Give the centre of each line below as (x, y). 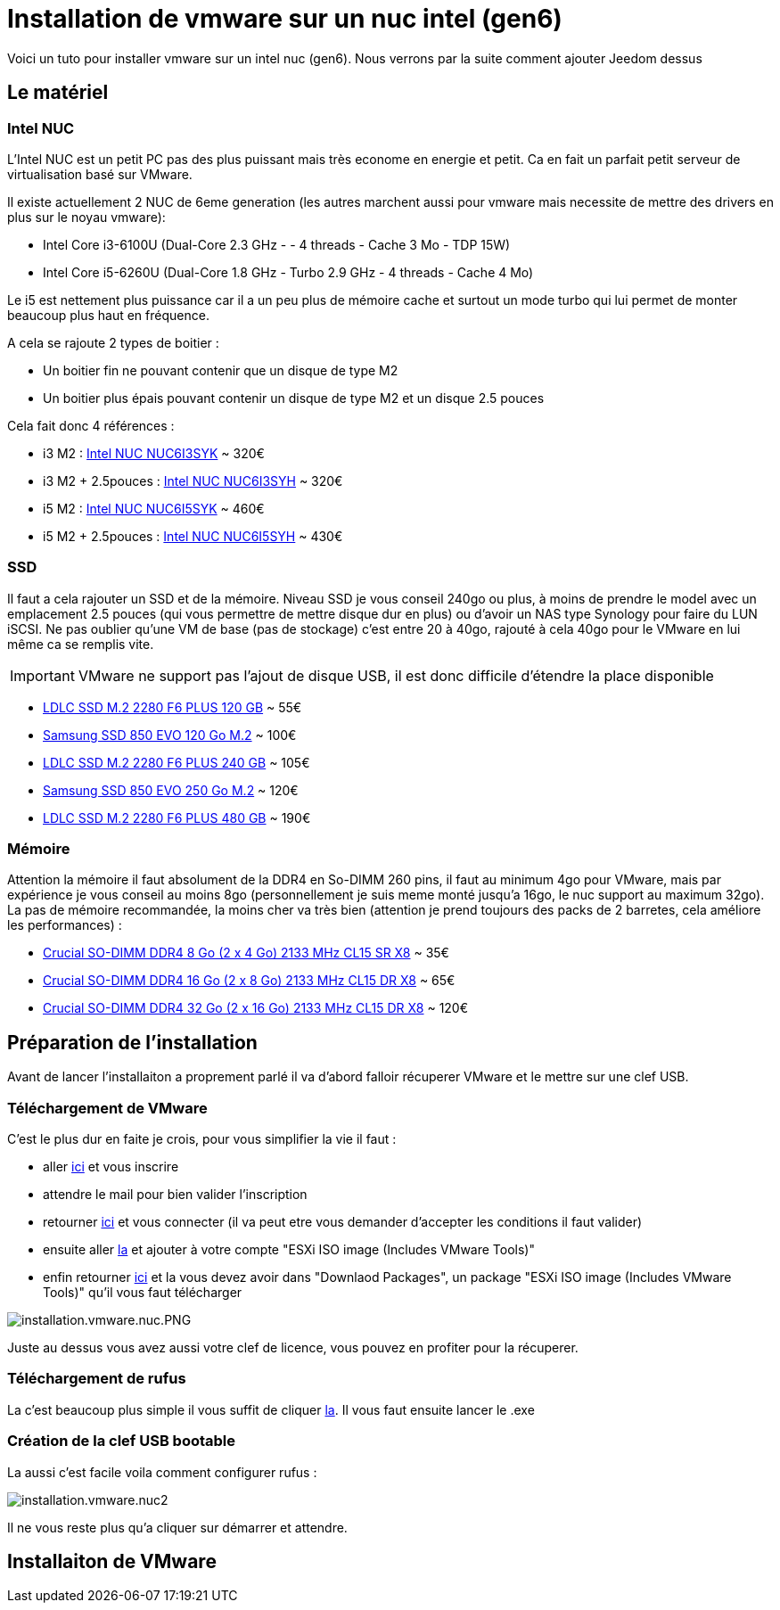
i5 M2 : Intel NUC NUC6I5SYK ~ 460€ (154, 508)
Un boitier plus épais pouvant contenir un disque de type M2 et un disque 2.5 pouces (294, 398)
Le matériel (58, 93)
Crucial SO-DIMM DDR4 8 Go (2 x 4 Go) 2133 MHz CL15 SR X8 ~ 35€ (246, 953)
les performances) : (65, 925)
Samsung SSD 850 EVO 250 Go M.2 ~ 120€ (171, 790)
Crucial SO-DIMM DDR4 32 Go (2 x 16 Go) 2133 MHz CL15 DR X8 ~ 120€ (256, 1008)
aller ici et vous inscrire (111, 1167)
